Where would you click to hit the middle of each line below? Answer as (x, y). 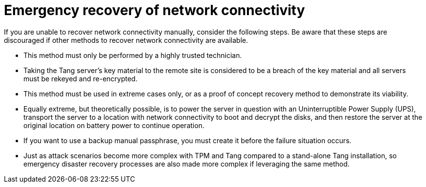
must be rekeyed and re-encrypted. (81, 78)
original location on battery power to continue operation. (114, 125)
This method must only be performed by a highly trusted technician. (133, 55)
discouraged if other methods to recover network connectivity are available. (126, 40)
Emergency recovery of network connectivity (154, 10)
